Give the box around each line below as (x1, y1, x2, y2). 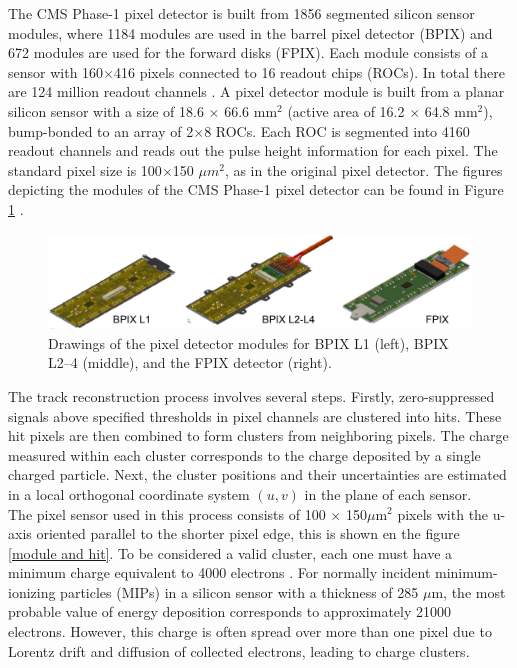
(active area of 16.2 (287, 100, 405, 121)
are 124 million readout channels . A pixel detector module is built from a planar (8, 81, 505, 102)
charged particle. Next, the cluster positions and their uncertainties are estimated (8, 464, 507, 485)
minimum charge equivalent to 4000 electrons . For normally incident (8, 562, 431, 583)
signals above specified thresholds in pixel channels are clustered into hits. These (8, 405, 502, 426)
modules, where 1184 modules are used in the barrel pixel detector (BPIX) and (8, 22, 493, 43)
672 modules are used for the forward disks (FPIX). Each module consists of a (8, 42, 488, 63)
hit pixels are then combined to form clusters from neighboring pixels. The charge (8, 425, 509, 446)
